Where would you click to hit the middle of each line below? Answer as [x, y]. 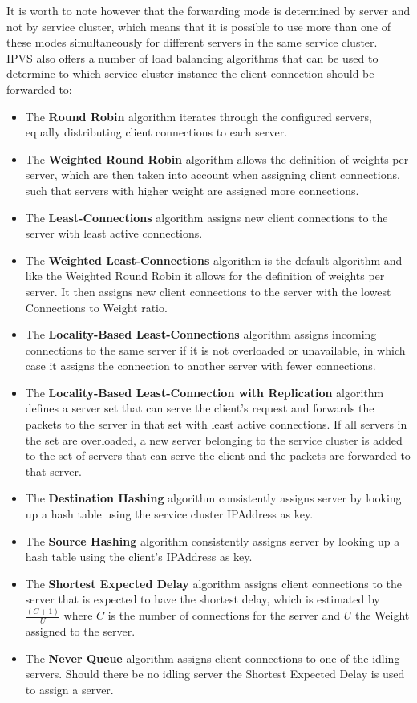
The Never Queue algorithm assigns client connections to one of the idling [213, 658]
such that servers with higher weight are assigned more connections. [192, 190]
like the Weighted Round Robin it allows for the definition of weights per [205, 276]
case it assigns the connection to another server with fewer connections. [200, 366]
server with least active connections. [114, 233]
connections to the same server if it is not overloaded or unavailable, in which [215, 349]
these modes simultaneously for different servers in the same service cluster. [192, 42]
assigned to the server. [80, 631]
